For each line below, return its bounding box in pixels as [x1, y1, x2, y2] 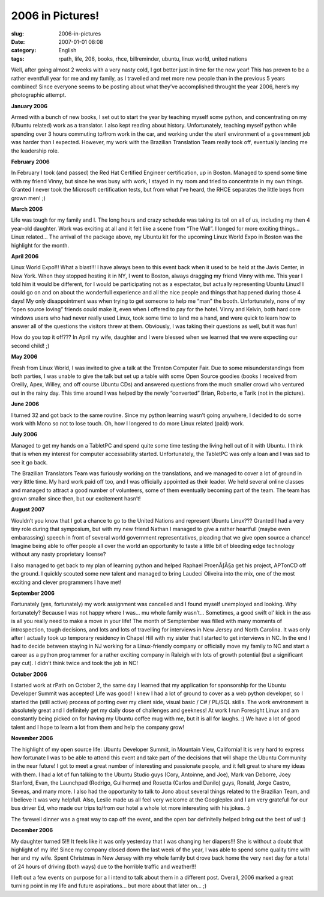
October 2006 [11, 670, 47, 678]
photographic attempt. [11, 91, 67, 99]
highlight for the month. [11, 242, 69, 249]
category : [11, 47, 37, 54]
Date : [11, 38, 25, 45]
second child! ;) [11, 342, 50, 349]
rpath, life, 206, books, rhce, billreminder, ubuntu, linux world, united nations [58, 55, 247, 62]
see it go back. [11, 458, 48, 466]
